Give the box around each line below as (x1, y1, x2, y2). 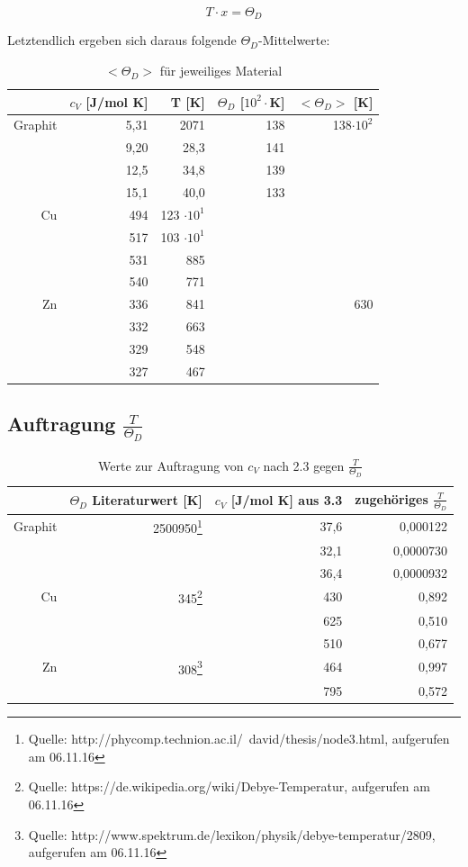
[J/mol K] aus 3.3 (230, 491, 343, 510)
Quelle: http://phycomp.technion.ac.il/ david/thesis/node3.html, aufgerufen (28, 729, 450, 748)
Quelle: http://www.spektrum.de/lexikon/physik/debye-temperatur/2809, (28, 825, 436, 844)
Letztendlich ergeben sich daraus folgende (7, 31, 237, 50)
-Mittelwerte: (258, 31, 330, 50)
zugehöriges (355, 489, 428, 508)
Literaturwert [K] (92, 491, 202, 510)
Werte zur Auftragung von (98, 456, 244, 474)
